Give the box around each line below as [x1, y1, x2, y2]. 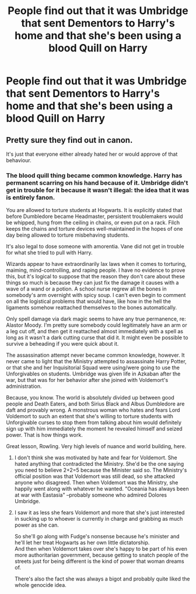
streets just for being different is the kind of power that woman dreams [14, 558, 185, 565]
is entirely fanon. [6, 193, 55, 202]
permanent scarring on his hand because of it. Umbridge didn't [6, 179, 188, 187]
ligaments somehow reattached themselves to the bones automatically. [6, 304, 177, 311]
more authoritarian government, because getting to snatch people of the [14, 552, 188, 559]
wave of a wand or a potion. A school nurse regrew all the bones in [6, 285, 167, 292]
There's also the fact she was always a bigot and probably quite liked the [14, 575, 190, 582]
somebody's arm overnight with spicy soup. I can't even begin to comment [6, 292, 186, 299]
